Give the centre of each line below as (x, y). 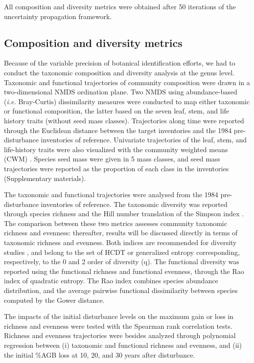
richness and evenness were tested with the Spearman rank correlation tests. (118, 326)
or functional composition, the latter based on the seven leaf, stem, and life (117, 111)
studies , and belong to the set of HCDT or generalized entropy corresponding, (122, 252)
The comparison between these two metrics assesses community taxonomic (115, 223)
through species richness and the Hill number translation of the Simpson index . (124, 214)
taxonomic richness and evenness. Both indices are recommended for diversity (120, 242)
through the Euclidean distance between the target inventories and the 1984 (118, 130)
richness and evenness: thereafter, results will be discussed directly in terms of (121, 233)
